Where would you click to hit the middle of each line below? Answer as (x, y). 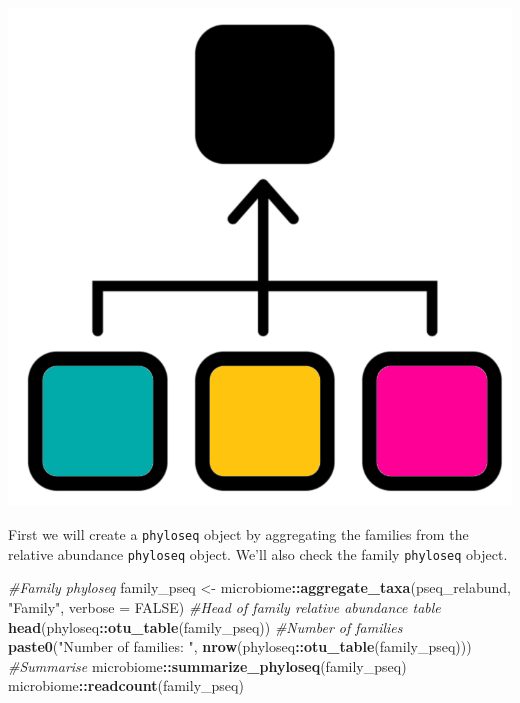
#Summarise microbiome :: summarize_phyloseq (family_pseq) (207, 665)
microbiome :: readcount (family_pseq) (126, 685)
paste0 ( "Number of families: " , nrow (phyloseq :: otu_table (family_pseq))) (240, 646)
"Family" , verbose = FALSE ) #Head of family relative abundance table (224, 606)
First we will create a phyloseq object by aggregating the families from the (238, 534)
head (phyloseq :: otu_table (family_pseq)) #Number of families (205, 626)
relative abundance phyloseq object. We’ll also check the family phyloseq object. (258, 553)
